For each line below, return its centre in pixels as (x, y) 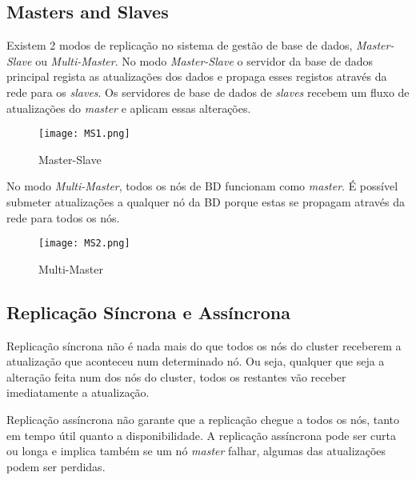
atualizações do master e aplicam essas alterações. (129, 108)
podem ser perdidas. (56, 466)
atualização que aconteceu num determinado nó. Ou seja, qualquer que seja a (196, 361)
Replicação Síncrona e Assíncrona (149, 312)
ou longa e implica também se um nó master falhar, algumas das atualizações (196, 451)
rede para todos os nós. (63, 217)
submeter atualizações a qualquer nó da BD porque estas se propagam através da (206, 202)
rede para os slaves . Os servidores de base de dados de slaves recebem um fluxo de (208, 92)
